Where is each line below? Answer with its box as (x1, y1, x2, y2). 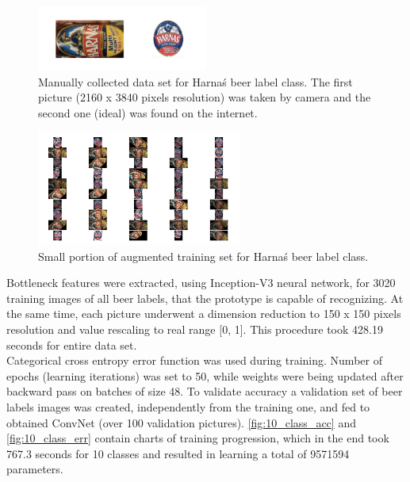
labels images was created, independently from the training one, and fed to (6, 399, 370, 415)
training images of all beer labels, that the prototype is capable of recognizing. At (6, 289, 404, 306)
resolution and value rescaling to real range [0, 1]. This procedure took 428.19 (6, 321, 383, 338)
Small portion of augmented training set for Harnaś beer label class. (38, 247, 369, 264)
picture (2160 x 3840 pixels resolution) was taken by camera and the (38, 89, 371, 105)
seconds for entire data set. (6, 336, 137, 353)
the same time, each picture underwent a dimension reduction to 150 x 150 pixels (6, 305, 401, 322)
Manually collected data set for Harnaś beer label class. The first (38, 73, 353, 90)
